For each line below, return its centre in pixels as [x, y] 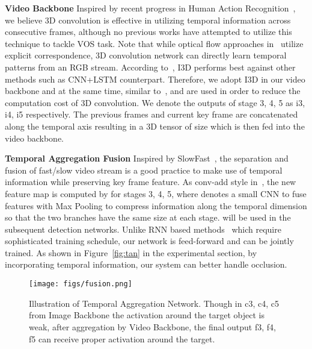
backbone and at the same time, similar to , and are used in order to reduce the [153, 91]
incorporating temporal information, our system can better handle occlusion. [146, 264]
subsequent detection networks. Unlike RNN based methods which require [143, 229]
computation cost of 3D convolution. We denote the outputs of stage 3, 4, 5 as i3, [155, 102]
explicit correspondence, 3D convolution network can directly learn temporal [146, 55]
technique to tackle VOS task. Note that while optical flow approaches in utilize [154, 43]
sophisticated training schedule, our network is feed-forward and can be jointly [149, 241]
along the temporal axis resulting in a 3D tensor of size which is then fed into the [155, 126]
